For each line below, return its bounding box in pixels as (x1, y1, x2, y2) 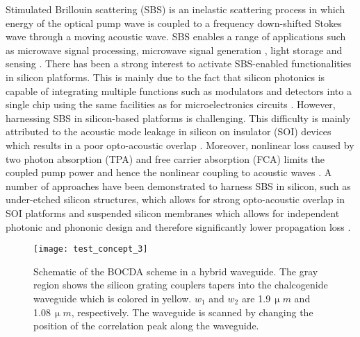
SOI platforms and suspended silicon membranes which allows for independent (6, 205, 340, 220)
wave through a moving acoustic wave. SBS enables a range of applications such (6, 29, 346, 44)
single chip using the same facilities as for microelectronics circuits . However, (6, 97, 336, 112)
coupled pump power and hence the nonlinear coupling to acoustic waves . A (6, 165, 332, 180)
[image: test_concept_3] (33, 244, 148, 254)
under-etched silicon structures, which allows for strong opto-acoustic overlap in (6, 192, 345, 207)
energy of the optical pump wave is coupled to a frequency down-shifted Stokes (6, 15, 342, 30)
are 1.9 (241, 291, 271, 305)
